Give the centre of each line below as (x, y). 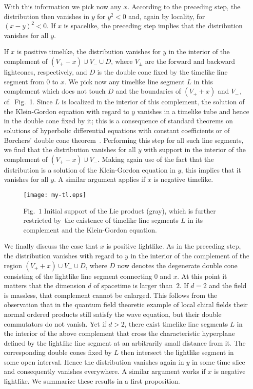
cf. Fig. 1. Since (28, 102)
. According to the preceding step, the (184, 6)
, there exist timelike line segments (176, 323)
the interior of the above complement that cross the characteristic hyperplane (119, 333)
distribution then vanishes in (47, 16)
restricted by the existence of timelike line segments (101, 220)
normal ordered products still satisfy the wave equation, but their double (113, 314)
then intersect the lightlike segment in (177, 352)
